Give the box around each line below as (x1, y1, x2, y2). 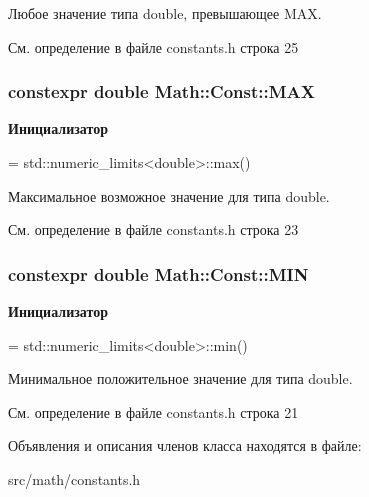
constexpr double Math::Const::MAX (8, 79, 315, 104)
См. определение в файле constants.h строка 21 (8, 401, 299, 422)
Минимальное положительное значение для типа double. (8, 368, 353, 389)
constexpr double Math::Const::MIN (8, 261, 309, 286)
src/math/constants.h (8, 468, 141, 489)
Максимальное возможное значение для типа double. (8, 185, 330, 206)
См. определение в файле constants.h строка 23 (8, 219, 299, 240)
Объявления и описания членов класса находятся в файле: (8, 435, 362, 456)
